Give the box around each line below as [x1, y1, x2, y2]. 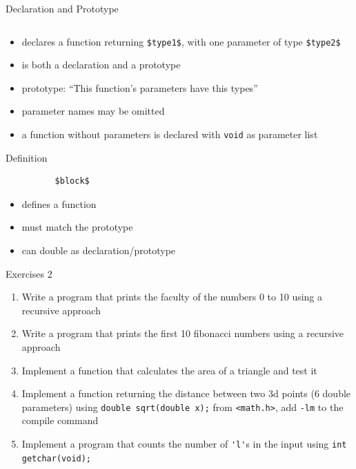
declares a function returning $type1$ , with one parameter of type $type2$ [21, 34, 341, 48]
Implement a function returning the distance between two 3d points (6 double [21, 386, 351, 401]
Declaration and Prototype [6, 1, 119, 15]
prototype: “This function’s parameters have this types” [21, 80, 258, 95]
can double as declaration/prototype [21, 243, 176, 258]
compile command [21, 413, 99, 428]
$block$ [55, 176, 90, 186]
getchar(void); [21, 453, 92, 463]
